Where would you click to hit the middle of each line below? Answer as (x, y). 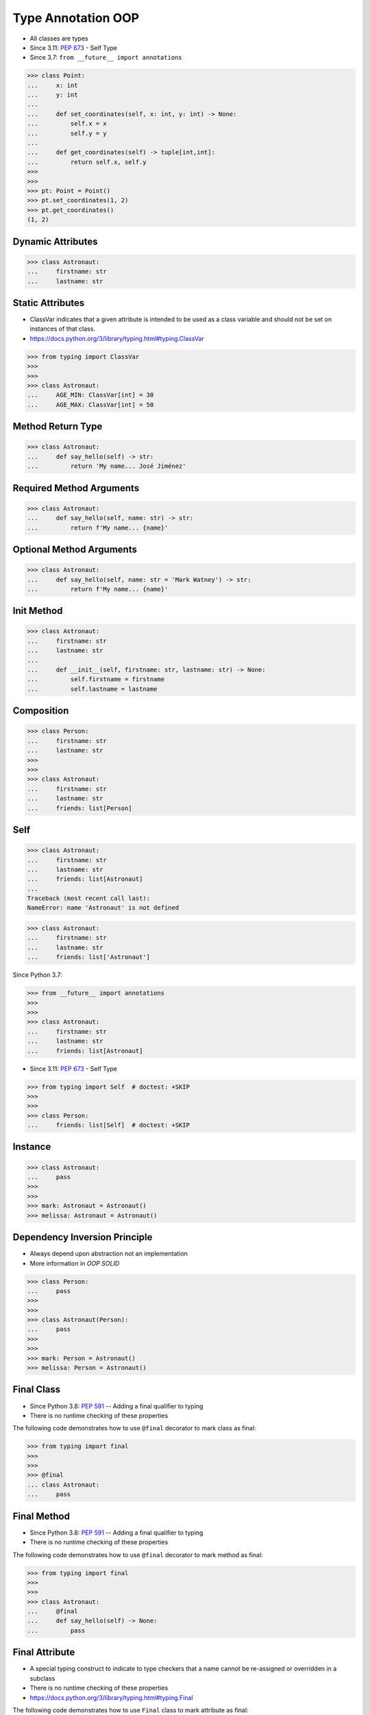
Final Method (41, 1516)
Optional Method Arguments (75, 549)
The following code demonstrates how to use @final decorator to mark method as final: (138, 1554)
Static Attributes (49, 303)
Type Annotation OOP (76, 18)
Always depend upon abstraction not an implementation (109, 1254)
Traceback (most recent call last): (89, 898)
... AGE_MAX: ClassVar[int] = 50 (90, 404)
